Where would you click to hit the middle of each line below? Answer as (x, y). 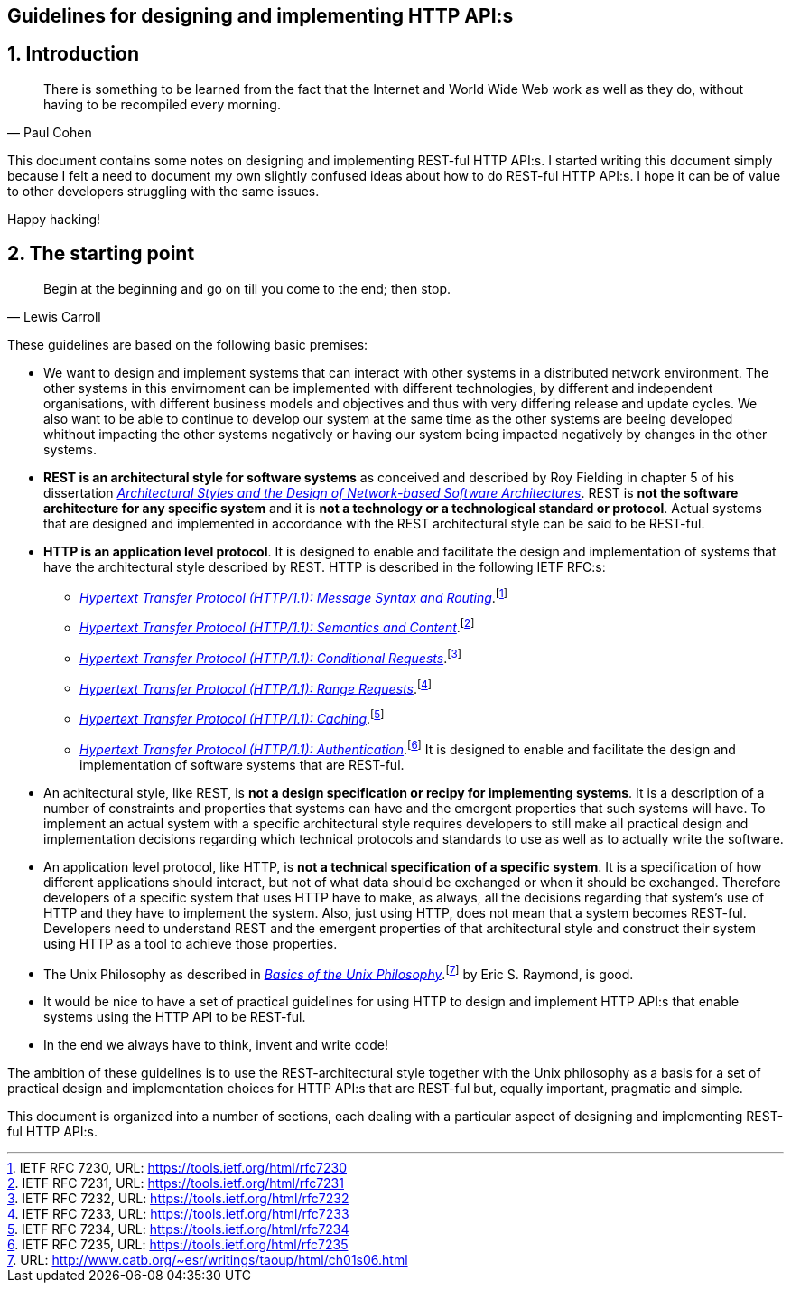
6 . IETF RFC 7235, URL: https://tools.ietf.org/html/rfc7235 (178, 1245)
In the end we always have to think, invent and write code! (216, 1045)
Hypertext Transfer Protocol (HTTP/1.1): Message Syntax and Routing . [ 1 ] (294, 596)
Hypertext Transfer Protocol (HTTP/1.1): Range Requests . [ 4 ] (256, 687)
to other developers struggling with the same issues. (163, 191)
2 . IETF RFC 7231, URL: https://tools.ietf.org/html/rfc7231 (176, 1183)
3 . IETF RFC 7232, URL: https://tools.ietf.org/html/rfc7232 (178, 1199)
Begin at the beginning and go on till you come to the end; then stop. (247, 288)
